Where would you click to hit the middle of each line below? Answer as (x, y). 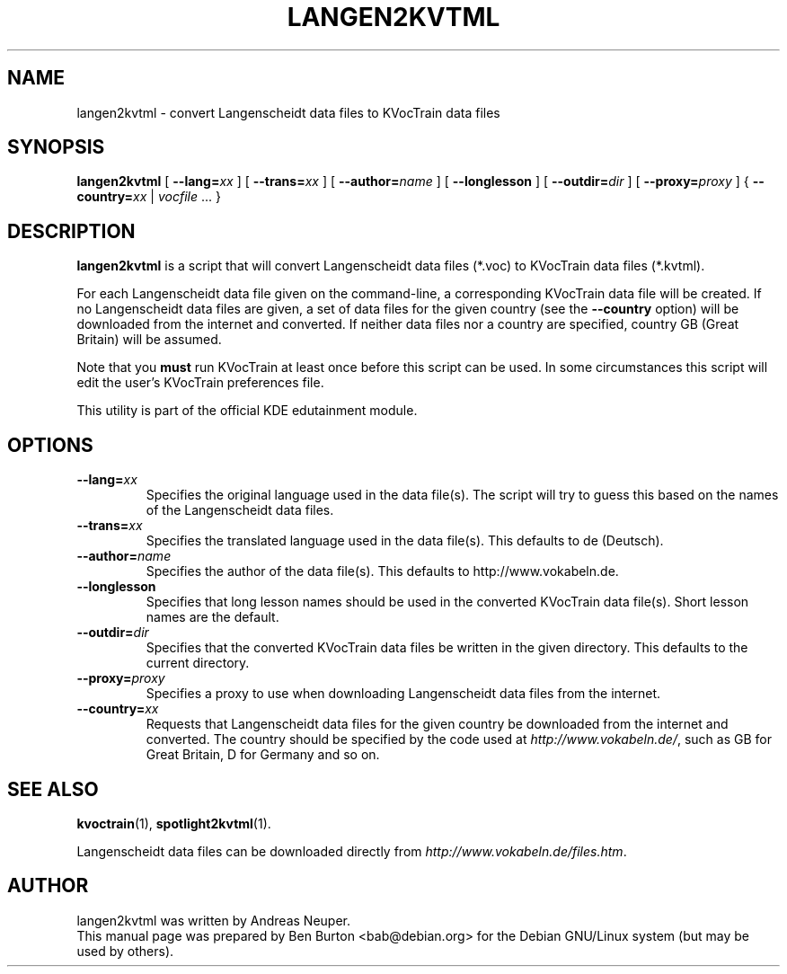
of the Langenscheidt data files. (240, 510)
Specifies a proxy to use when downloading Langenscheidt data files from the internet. (403, 694)
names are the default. (212, 617)
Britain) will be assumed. (149, 340)
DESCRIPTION (71, 231)
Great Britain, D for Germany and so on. (263, 755)
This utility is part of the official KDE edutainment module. (247, 411)
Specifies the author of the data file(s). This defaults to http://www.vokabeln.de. (382, 571)
